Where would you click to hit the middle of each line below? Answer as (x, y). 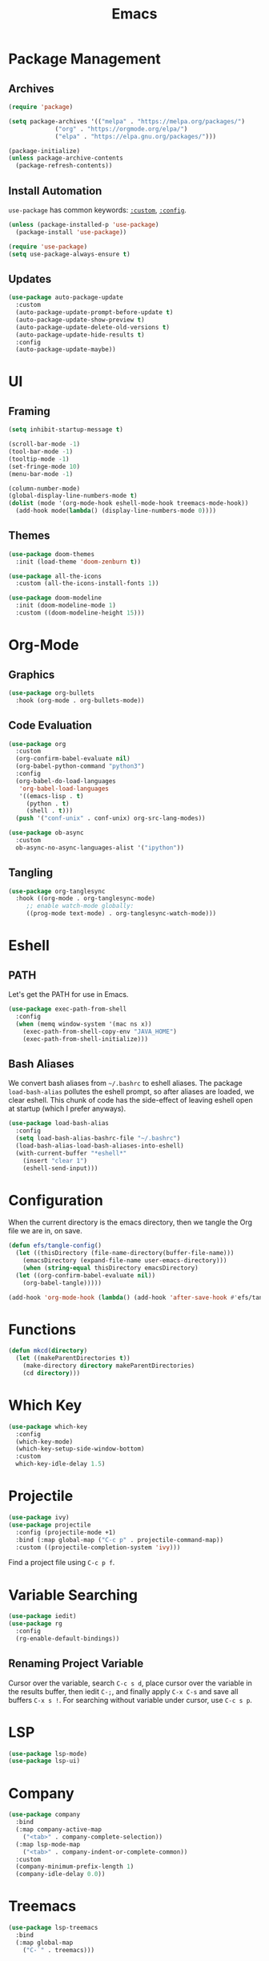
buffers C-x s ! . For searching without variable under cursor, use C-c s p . (130, 1700)
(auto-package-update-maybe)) (66, 349)
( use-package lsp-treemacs (53, 1928)
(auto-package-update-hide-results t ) (80, 335)
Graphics (32, 674)
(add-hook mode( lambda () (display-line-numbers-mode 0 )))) (116, 511)
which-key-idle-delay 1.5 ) (60, 1464)
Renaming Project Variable (76, 1664)
